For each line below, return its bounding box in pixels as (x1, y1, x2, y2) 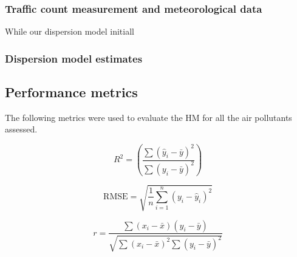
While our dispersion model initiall (5, 25, 134, 38)
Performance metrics (5, 83, 138, 101)
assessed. (5, 123, 38, 135)
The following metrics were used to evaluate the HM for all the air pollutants (5, 111, 292, 123)
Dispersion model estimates (5, 50, 143, 66)
